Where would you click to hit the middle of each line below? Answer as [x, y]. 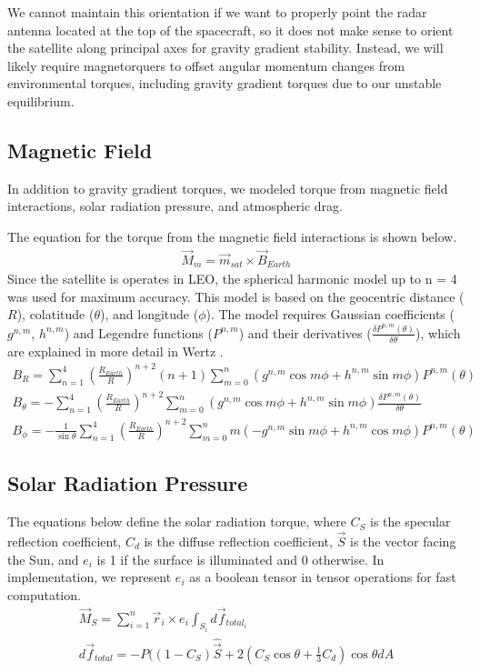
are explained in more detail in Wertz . [115, 351]
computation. [44, 594]
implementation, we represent [90, 577]
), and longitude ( [150, 314]
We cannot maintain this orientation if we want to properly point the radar [217, 12]
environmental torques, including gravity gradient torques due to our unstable [225, 83]
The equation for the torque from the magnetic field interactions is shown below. [232, 236]
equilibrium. [41, 100]
